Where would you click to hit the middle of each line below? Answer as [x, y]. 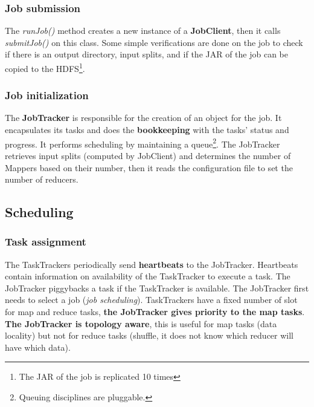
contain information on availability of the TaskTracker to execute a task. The [148, 276]
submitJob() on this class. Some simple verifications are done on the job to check [154, 42]
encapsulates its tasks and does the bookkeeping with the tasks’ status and [147, 130]
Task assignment [46, 242]
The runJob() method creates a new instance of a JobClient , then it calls [143, 31]
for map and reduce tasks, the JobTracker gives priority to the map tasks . [155, 312]
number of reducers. [42, 179]
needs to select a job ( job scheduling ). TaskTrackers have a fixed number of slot [151, 300]
